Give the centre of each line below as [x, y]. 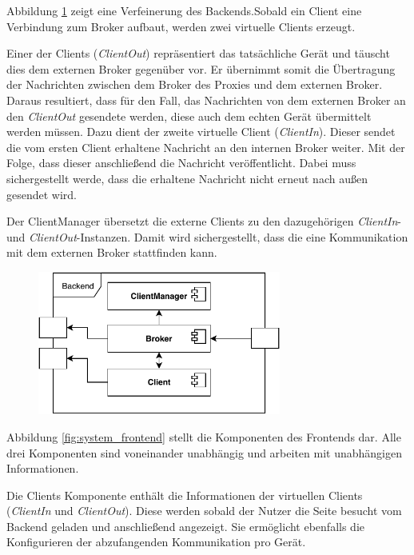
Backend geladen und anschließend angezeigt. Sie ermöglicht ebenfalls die [185, 526]
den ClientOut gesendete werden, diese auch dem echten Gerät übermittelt [189, 116]
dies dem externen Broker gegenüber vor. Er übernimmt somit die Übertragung [201, 68]
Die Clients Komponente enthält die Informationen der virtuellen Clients [185, 495]
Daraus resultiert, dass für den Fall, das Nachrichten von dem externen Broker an [206, 100]
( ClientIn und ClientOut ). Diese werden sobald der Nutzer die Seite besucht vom [204, 511]
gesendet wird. [42, 194]
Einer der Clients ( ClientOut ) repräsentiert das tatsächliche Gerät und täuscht [198, 53]
